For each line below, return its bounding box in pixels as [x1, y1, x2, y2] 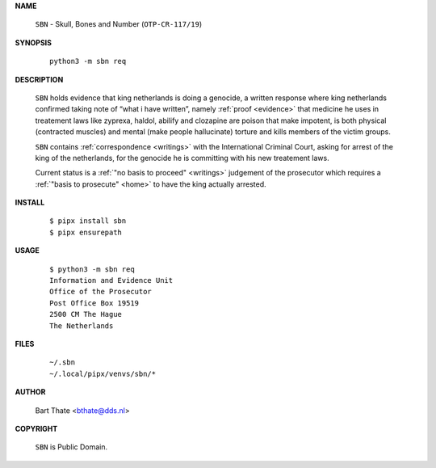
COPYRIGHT [15, 424, 58, 433]
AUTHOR [15, 387, 46, 397]
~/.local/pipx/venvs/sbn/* [49, 369, 157, 378]
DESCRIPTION [15, 74, 64, 84]
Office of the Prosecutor [49, 287, 153, 297]
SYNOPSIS [15, 37, 52, 48]
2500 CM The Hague [49, 310, 123, 319]
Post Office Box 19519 [49, 298, 140, 307]
